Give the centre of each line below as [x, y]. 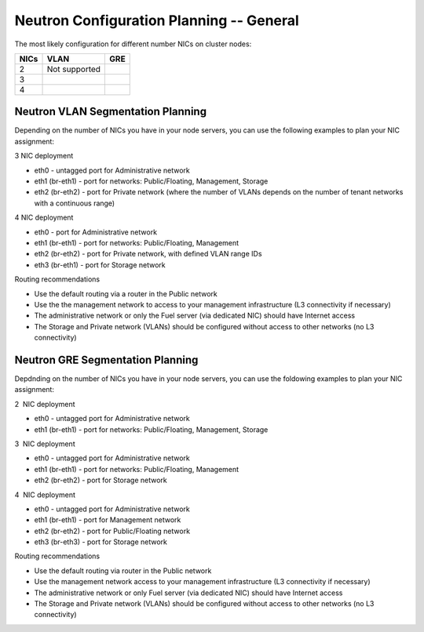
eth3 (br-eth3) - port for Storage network [101, 542]
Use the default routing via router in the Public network [123, 570]
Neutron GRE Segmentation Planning [106, 360]
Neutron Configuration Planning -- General [157, 20]
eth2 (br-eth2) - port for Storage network [101, 480]
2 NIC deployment [45, 404]
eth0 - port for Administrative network [95, 232]
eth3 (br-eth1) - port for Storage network [100, 265]
